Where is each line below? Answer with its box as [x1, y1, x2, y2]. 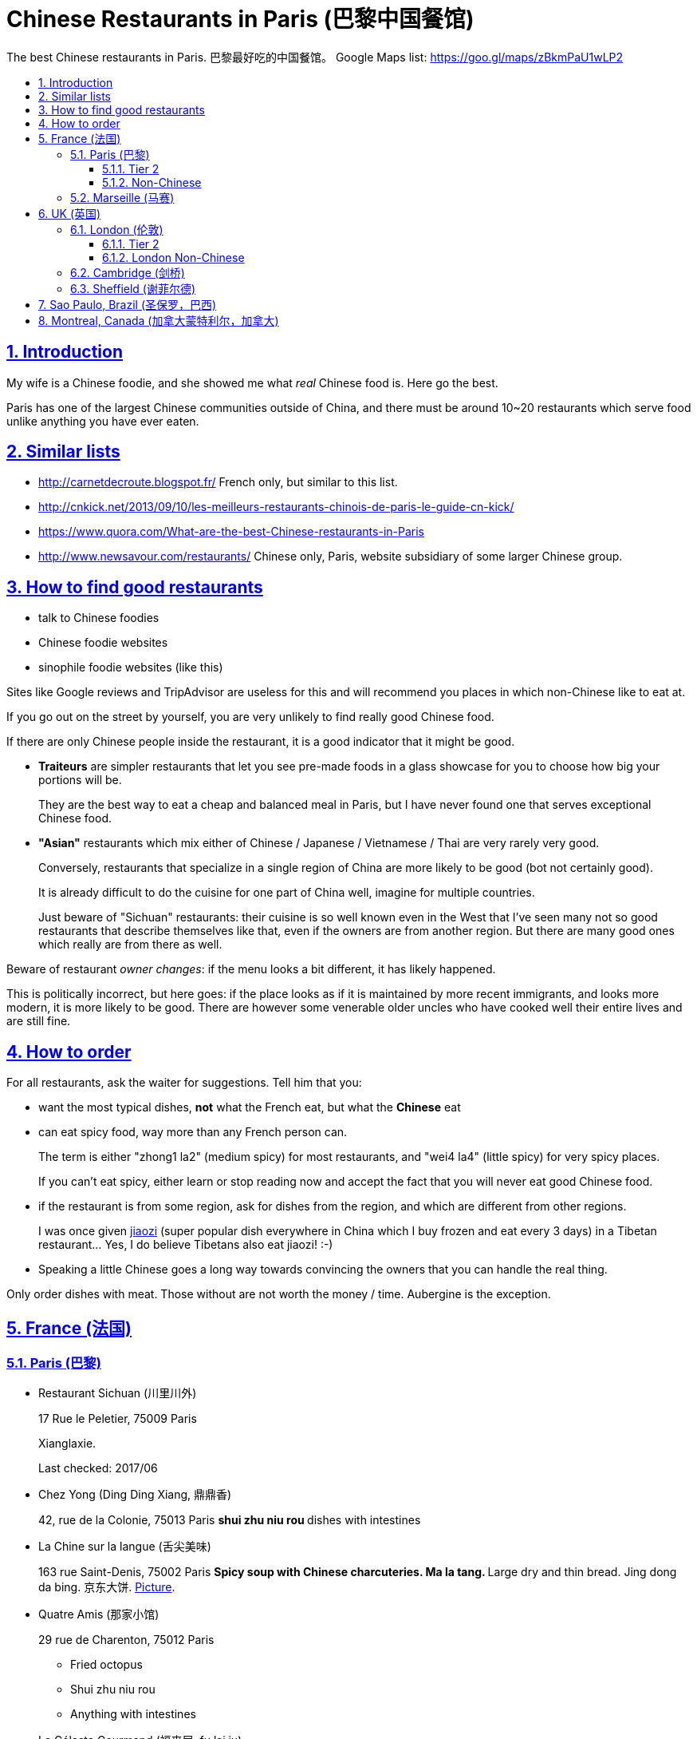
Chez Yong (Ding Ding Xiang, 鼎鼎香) [38, 1487, 232, 1502]
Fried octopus [70, 1658, 143, 1672]
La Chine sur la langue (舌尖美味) [38, 1539, 211, 1554]
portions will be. [38, 773, 122, 787]
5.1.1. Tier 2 [102, 161, 159, 176]
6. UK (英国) [38, 206, 101, 220]
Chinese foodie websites [38, 636, 168, 650]
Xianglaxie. [38, 1436, 96, 1451]
